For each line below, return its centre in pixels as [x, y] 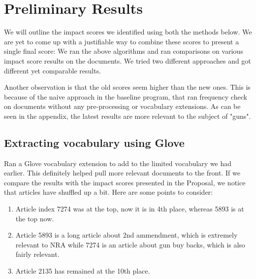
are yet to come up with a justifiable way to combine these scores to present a [122, 41]
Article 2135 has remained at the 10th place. [83, 271]
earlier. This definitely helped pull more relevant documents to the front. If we [122, 173]
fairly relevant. [37, 254]
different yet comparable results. [53, 70]
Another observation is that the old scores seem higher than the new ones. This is [127, 87]
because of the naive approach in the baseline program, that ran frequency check [126, 96]
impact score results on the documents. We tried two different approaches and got [128, 60]
